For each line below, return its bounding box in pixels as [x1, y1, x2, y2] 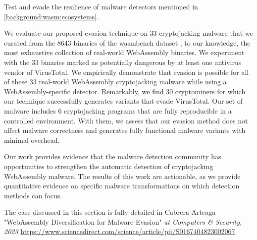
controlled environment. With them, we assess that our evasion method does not [4, 115, 248, 125]
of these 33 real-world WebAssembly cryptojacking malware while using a [4, 76, 227, 87]
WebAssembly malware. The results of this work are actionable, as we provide [4, 171, 241, 181]
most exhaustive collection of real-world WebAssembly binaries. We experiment [4, 47, 245, 58]
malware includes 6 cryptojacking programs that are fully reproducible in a [4, 105, 232, 116]
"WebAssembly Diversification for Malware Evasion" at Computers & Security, [4, 216, 242, 227]
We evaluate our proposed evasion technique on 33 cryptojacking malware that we [4, 28, 253, 38]
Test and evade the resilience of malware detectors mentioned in [4, 1, 198, 11]
